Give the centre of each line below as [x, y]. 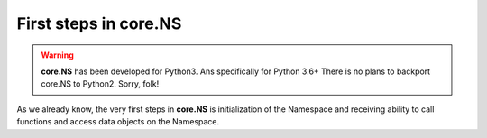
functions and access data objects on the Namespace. [118, 122]
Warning [57, 55]
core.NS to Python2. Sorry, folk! [100, 84]
